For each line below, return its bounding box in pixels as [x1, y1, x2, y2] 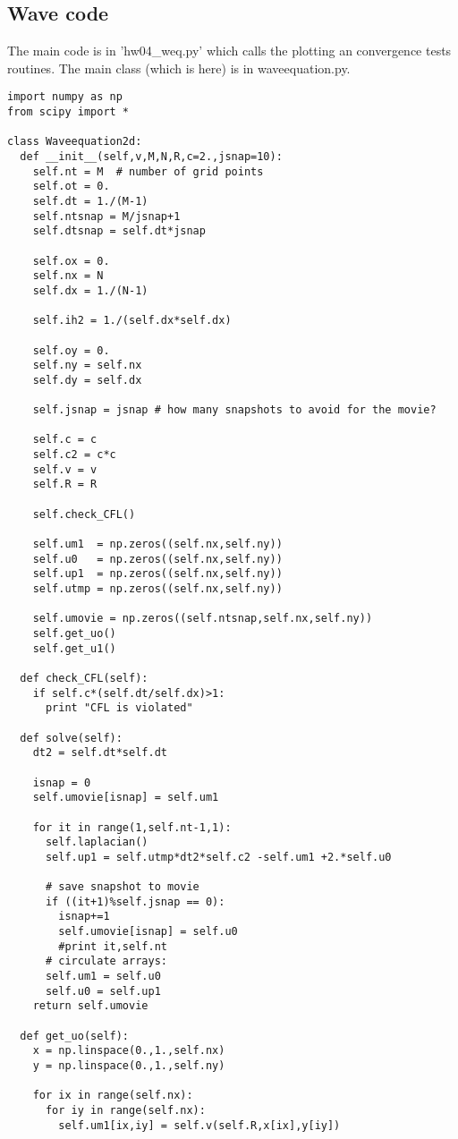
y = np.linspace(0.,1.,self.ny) [32, 1059, 225, 1073]
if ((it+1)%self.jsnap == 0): [45, 895, 225, 908]
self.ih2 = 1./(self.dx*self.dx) [32, 314, 232, 327]
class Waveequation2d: [7, 135, 142, 149]
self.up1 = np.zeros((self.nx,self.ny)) [32, 567, 283, 581]
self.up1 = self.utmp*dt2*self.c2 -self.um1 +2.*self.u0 [45, 850, 392, 863]
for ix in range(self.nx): [32, 1089, 193, 1102]
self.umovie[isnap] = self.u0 [58, 925, 238, 939]
